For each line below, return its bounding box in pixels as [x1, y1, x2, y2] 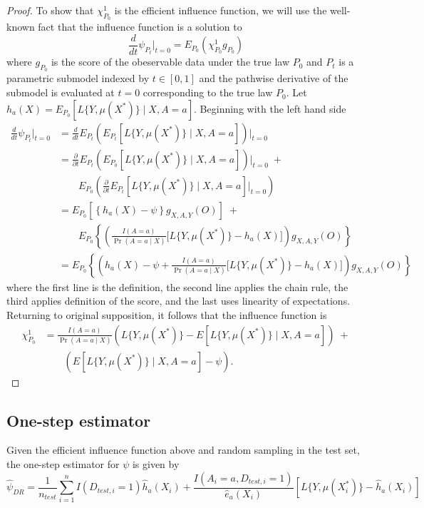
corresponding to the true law [143, 85, 273, 100]
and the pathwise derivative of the [199, 71, 348, 86]
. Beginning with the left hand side [194, 101, 346, 116]
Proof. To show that [6, 3, 94, 17]
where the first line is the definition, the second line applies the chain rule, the [6, 279, 348, 294]
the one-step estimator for [6, 457, 120, 472]
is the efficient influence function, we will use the [114, 3, 327, 17]
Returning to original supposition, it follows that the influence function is [6, 308, 327, 322]
